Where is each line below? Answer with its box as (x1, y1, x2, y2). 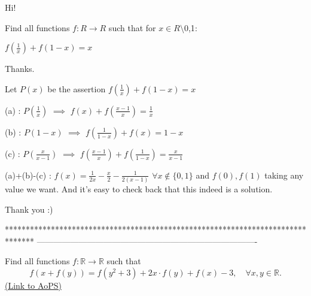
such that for (108, 21, 156, 34)
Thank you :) (5, 203, 53, 215)
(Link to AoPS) (5, 279, 62, 292)
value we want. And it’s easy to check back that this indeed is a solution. (5, 183, 273, 195)
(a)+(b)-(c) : (5, 168, 51, 181)
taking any (264, 168, 304, 181)
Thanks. (5, 62, 35, 75)
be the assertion (47, 82, 106, 95)
